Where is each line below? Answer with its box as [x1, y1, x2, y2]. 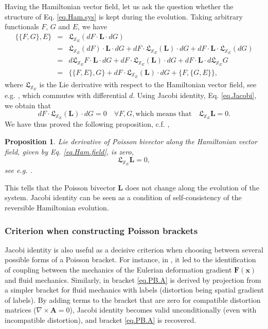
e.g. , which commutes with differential [5, 89, 127, 100]
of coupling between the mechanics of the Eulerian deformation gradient [5, 264, 232, 275]
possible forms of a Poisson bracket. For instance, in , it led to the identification [5, 254, 256, 265]
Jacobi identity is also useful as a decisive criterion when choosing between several [5, 244, 263, 255]
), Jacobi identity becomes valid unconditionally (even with [69, 304, 257, 315]
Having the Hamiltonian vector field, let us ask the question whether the [5, 1, 234, 11]
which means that [135, 110, 192, 118]
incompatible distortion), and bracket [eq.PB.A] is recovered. [5, 315, 196, 325]
